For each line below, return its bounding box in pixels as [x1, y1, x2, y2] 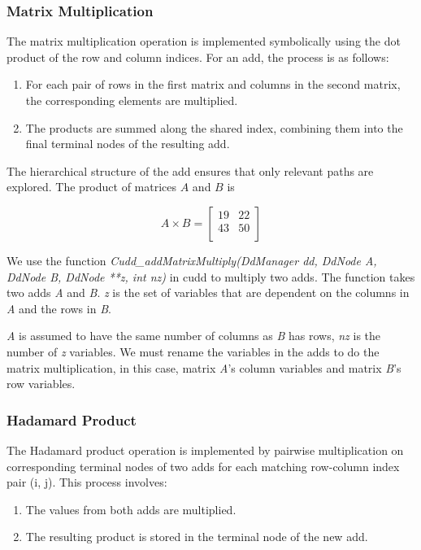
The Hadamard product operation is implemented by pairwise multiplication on [7, 441, 404, 458]
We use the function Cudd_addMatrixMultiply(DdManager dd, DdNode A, [7, 251, 377, 268]
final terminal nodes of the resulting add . [25, 135, 230, 152]
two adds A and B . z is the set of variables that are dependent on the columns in [7, 284, 410, 301]
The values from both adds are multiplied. [25, 500, 237, 517]
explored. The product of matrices [7, 178, 177, 195]
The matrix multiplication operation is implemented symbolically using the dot [7, 33, 401, 50]
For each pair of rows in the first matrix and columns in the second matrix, [25, 76, 401, 93]
